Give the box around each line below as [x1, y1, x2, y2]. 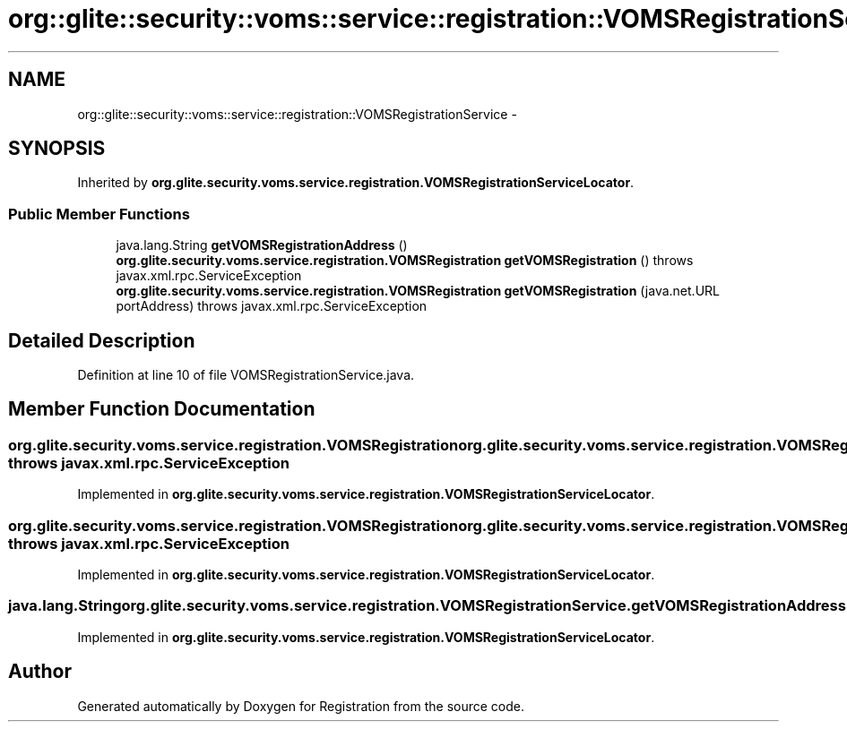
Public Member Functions [8, 204, 190, 223]
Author [8, 660, 72, 683]
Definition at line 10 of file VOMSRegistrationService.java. [77, 367, 415, 383]
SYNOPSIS [8, 137, 106, 160]
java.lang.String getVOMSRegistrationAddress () [116, 237, 408, 253]
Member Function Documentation [8, 398, 315, 421]
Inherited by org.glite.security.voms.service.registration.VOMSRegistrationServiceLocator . [77, 175, 635, 191]
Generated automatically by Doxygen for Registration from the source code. [77, 698, 525, 714]
